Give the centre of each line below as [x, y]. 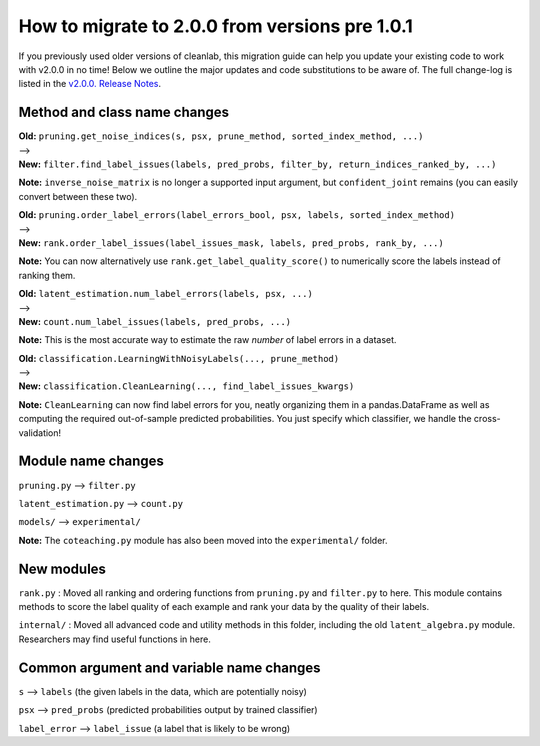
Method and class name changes [124, 112]
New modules [62, 568]
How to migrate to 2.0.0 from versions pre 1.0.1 [216, 26]
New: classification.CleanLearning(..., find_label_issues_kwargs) [186, 386]
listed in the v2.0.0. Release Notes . [90, 84]
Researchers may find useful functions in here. [115, 639]
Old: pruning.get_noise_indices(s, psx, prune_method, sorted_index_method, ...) [221, 136]
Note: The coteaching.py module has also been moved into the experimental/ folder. [203, 540]
